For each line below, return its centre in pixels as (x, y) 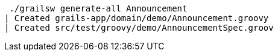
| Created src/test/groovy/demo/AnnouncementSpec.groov (139, 28)
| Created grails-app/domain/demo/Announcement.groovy (137, 18)
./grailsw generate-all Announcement (98, 8)
